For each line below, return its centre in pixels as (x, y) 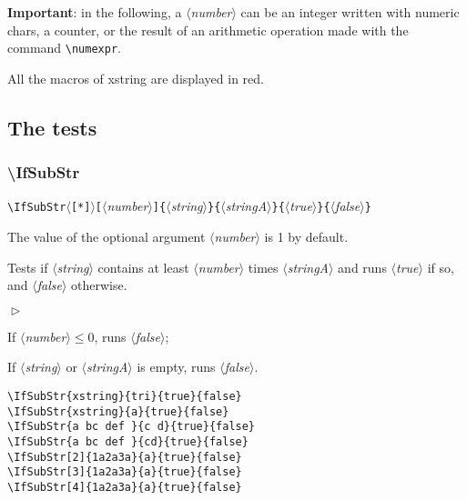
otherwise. (99, 285)
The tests (52, 127)
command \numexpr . (64, 48)
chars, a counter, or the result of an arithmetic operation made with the (208, 30)
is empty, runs (176, 367)
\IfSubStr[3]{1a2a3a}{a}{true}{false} (125, 472)
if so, (441, 267)
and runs (362, 267)
